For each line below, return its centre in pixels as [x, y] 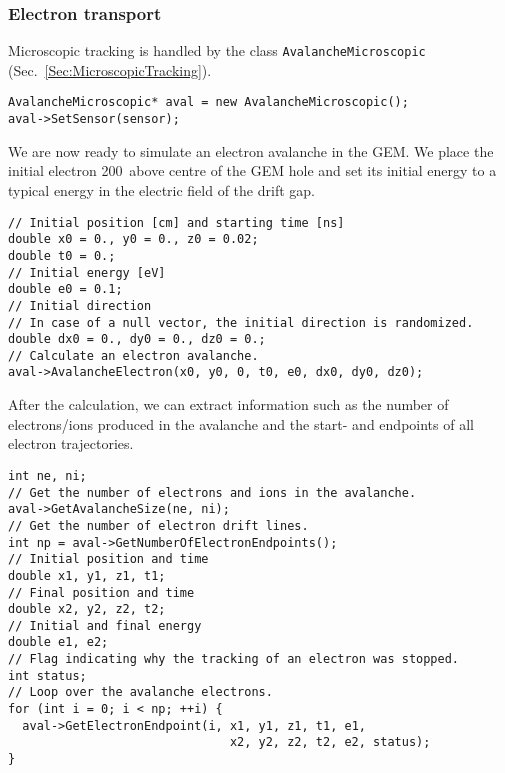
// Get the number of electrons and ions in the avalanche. [212, 492]
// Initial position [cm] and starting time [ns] [176, 222]
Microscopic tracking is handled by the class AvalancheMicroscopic [217, 50]
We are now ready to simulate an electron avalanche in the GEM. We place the [251, 150]
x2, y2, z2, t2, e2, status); [330, 742]
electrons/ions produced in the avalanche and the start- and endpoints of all [241, 423]
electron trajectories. [71, 443]
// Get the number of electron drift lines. [158, 525]
